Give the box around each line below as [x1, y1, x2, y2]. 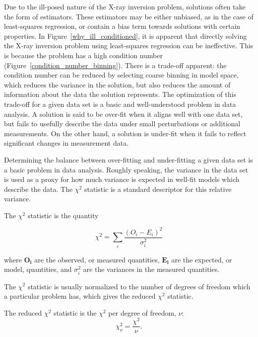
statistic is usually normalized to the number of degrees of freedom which [27, 281, 251, 291]
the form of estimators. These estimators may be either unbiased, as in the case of [4, 11, 254, 21]
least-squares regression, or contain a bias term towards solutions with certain [4, 21, 241, 31]
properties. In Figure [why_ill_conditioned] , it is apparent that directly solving [4, 30, 247, 41]
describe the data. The [4, 183, 73, 194]
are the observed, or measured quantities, [34, 254, 160, 264]
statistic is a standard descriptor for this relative [84, 183, 232, 194]
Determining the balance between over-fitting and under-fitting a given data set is [4, 154, 253, 165]
